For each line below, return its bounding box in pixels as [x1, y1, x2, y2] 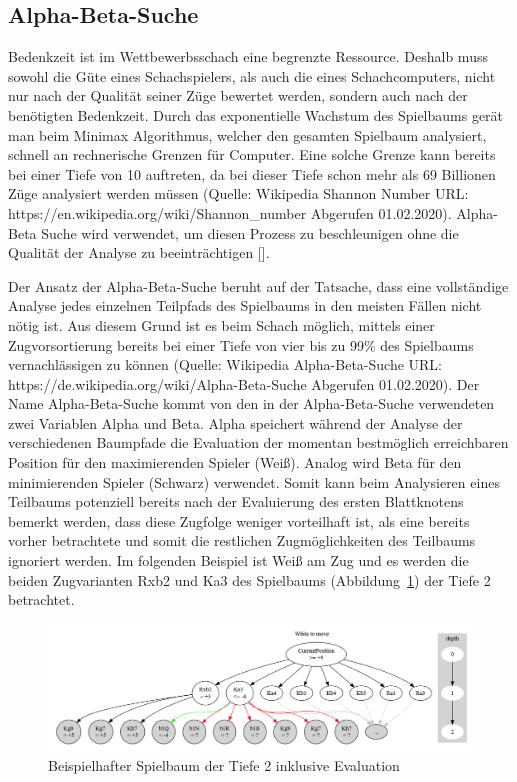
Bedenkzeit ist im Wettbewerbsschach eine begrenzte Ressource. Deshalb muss [8, 46, 488, 67]
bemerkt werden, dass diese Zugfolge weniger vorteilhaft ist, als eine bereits [8, 510, 470, 531]
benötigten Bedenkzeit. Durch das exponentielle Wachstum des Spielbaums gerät [8, 104, 504, 125]
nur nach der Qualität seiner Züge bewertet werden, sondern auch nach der [8, 85, 468, 106]
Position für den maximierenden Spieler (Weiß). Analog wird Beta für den [8, 452, 462, 473]
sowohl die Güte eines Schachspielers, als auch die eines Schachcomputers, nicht [8, 65, 496, 86]
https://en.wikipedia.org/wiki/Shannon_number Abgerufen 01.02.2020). [8, 202, 452, 223]
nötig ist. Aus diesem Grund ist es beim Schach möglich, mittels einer [8, 314, 435, 335]
